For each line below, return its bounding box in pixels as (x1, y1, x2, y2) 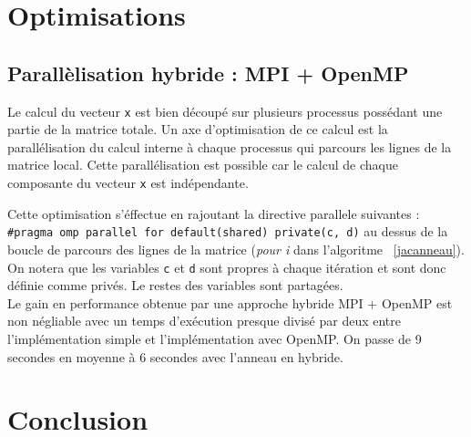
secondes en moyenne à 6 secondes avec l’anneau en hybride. (7, 347, 343, 366)
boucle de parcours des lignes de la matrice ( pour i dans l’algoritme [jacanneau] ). (7, 239, 465, 258)
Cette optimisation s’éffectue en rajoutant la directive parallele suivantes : (7, 203, 420, 223)
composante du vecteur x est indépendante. (7, 173, 249, 192)
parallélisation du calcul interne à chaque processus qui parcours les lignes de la (7, 137, 452, 156)
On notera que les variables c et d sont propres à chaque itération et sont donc (7, 257, 446, 276)
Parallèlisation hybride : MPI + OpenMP (7, 58, 409, 87)
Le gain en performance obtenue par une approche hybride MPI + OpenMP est (7, 293, 453, 312)
